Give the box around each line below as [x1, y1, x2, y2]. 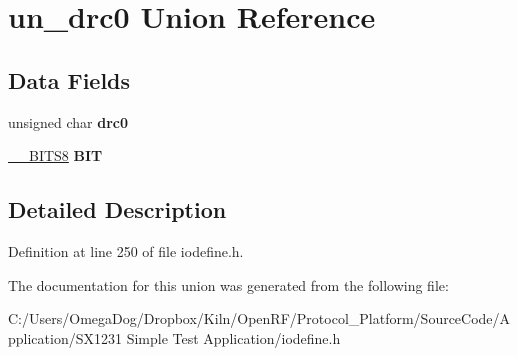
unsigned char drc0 [8, 111, 128, 132]
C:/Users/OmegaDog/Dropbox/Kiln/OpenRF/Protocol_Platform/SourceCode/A [8, 308, 511, 329]
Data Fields [8, 64, 131, 95]
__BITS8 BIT [8, 145, 103, 166]
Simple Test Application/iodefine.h [126, 327, 341, 348]
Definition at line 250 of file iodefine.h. [8, 240, 244, 261]
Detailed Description [8, 194, 227, 225]
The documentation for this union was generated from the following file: [8, 274, 449, 295]
